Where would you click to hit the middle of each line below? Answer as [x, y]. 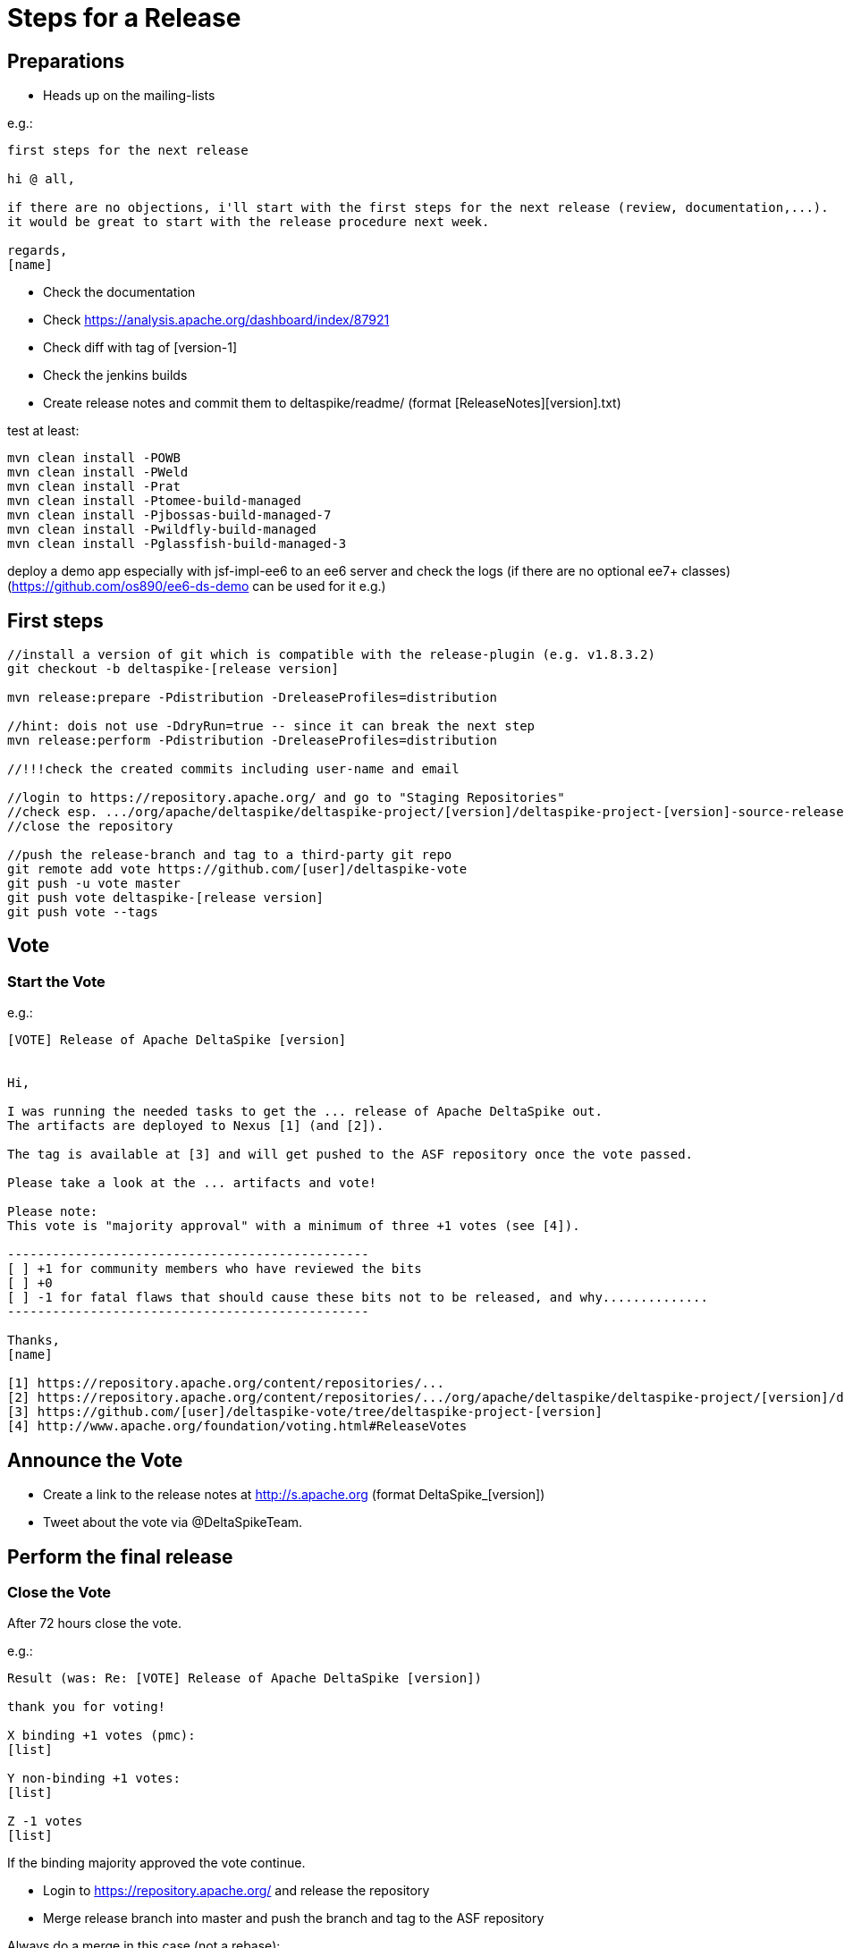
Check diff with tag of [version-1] [140, 348]
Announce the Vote [95, 1460]
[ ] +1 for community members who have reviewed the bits [215, 1269]
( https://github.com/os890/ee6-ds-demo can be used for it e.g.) [197, 586]
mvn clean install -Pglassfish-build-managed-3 [177, 544]
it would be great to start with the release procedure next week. [249, 222]
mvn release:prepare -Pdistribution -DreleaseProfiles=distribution [252, 698]
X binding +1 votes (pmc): [101, 1736]
